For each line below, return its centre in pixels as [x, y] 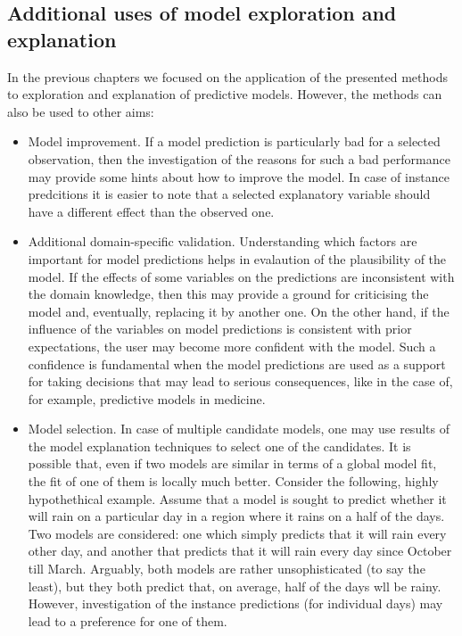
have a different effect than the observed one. [151, 211]
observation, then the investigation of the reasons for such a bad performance [239, 158]
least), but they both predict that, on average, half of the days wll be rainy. [235, 586]
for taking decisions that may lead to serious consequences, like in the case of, [240, 381]
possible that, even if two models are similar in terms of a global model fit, [232, 463]
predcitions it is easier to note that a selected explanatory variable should [229, 194]
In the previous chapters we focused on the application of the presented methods [227, 76]
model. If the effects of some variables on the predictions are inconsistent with [241, 276]
